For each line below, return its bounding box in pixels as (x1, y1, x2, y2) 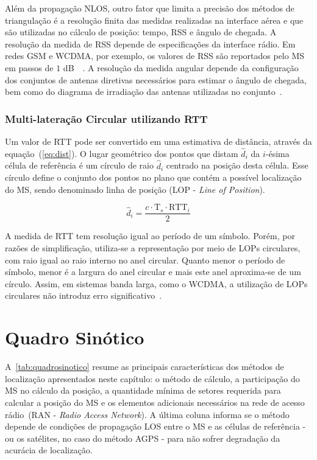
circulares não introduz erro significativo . (5, 289, 162, 302)
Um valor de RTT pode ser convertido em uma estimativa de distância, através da (5, 134, 312, 147)
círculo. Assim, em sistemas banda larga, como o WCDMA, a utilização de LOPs (5, 277, 308, 290)
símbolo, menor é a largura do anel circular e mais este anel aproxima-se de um (5, 265, 301, 278)
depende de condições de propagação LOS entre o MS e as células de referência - (5, 420, 306, 433)
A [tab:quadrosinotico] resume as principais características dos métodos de (5, 360, 284, 373)
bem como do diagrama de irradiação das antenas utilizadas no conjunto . (5, 85, 282, 98)
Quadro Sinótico (5, 325, 144, 350)
